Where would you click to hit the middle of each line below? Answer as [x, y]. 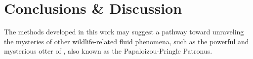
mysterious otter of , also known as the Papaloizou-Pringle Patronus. [108, 51]
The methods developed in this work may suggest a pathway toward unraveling [124, 32]
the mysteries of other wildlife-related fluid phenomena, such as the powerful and [126, 41]
